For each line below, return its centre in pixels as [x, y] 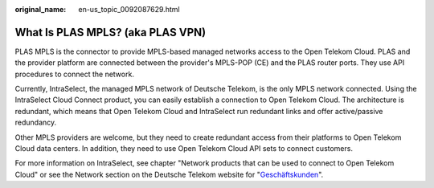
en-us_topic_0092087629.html [129, 9]
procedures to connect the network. [74, 74]
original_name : [41, 9]
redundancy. [36, 123]
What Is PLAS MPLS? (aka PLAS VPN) [111, 32]
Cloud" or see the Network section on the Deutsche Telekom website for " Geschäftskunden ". [169, 174]
